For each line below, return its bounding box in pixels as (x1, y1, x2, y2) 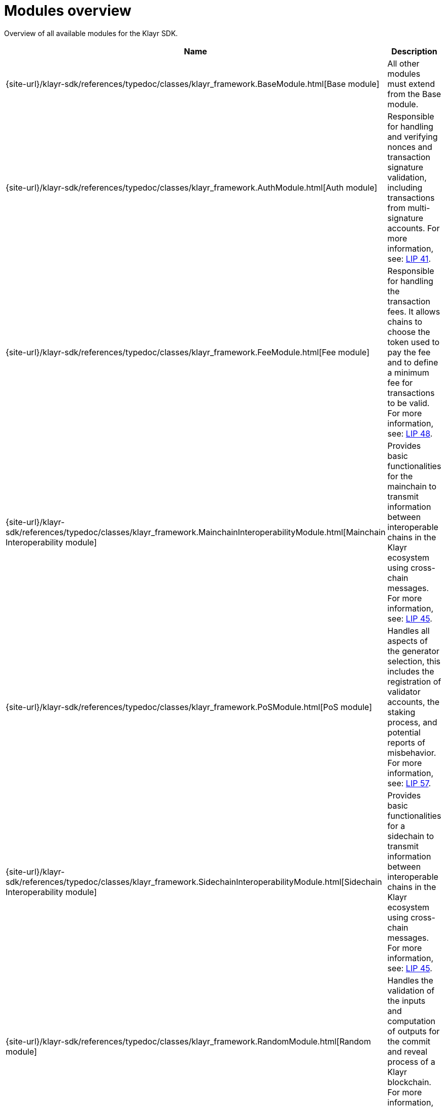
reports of (387, 737, 425, 748)
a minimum (387, 367, 429, 378)
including (387, 182, 423, 193)
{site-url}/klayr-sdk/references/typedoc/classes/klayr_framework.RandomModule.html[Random (6, 1036, 371, 1047)
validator (387, 686, 421, 697)
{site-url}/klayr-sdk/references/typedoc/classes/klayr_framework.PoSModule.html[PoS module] (6, 701, 372, 712)
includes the (387, 666, 434, 676)
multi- (407, 202, 430, 213)
